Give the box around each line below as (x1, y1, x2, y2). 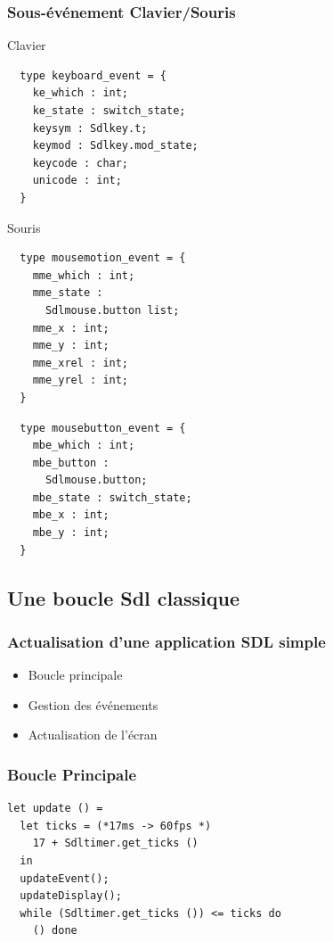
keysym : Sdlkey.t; (32, 121, 148, 135)
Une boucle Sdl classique (7, 583, 240, 611)
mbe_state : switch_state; (32, 491, 192, 504)
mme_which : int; (32, 269, 135, 282)
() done (32, 924, 77, 938)
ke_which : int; (32, 87, 129, 100)
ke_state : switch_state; (32, 104, 186, 117)
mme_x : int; (32, 321, 110, 335)
